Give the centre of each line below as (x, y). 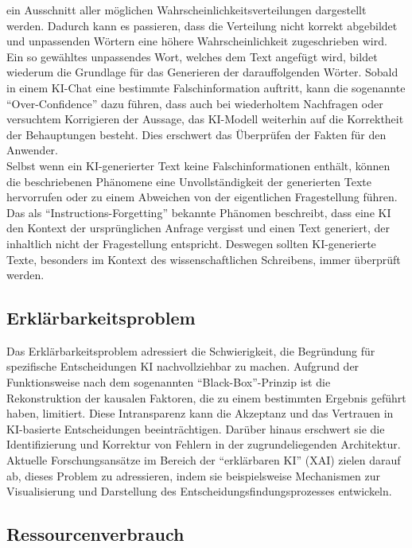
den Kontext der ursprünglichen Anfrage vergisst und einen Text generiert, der (198, 228)
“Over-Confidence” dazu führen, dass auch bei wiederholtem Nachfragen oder (195, 103)
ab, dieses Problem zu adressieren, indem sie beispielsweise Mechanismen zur (193, 475)
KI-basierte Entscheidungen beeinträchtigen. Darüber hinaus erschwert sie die (196, 428)
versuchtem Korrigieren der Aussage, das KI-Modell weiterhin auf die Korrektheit (205, 119)
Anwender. (32, 150)
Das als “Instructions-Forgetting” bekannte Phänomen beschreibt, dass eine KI (199, 212)
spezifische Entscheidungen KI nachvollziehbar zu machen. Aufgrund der (183, 366)
